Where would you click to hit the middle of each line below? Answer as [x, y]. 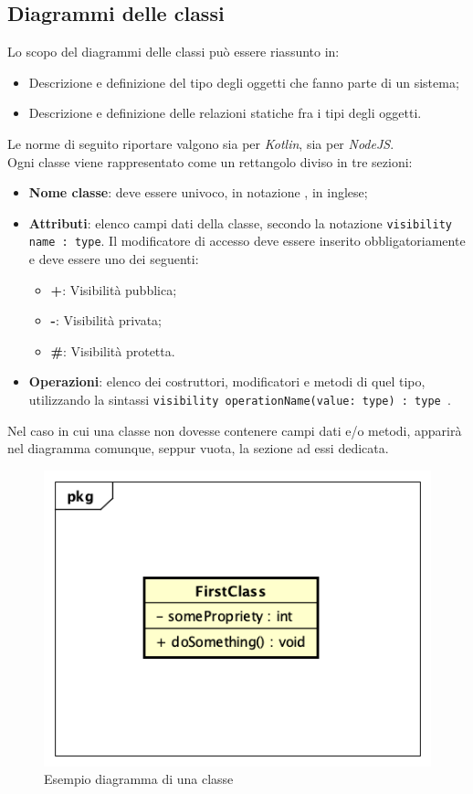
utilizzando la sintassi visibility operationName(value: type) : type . [240, 400]
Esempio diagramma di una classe [139, 779]
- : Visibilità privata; [106, 320]
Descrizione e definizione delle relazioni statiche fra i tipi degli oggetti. [225, 113]
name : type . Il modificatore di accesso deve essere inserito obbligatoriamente [247, 241]
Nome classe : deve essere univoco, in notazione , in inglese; [198, 192]
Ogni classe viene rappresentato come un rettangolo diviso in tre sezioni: [210, 161]
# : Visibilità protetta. [113, 350]
